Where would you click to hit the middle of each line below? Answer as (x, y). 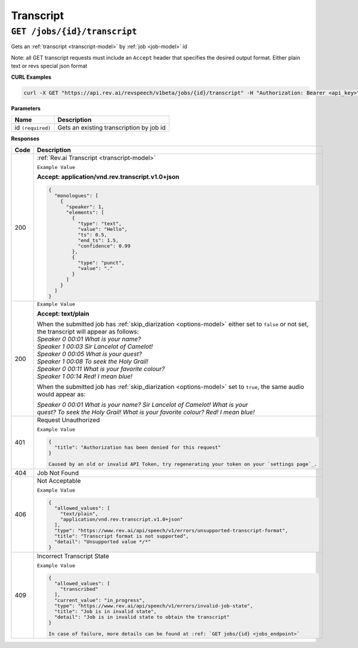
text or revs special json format (49, 66)
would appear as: (61, 394)
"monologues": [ (76, 196)
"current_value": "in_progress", (100, 600)
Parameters (26, 108)
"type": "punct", (101, 263)
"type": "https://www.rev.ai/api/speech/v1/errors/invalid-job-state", (154, 606)
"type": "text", (100, 224)
